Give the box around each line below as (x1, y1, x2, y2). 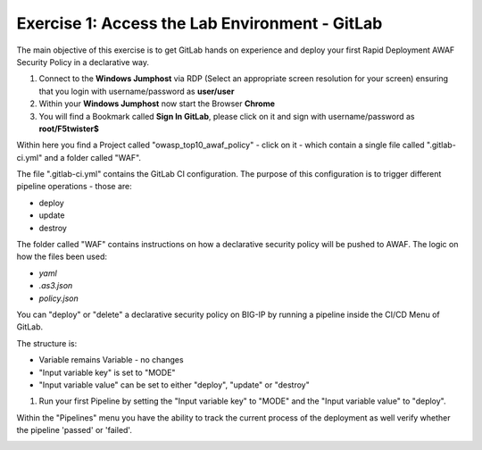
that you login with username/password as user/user (38, 86, 235, 96)
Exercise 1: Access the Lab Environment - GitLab (16, 13, 383, 33)
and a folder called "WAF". (44, 152, 142, 162)
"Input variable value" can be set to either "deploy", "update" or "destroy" (38, 379, 310, 390)
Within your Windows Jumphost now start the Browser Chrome (38, 98, 276, 109)
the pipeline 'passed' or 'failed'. (16, 425, 133, 436)
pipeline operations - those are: (16, 181, 133, 192)
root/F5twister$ (38, 123, 100, 134)
